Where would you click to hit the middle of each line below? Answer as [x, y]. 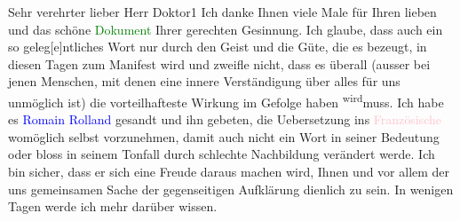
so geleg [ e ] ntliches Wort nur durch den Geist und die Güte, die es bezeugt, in [218, 47]
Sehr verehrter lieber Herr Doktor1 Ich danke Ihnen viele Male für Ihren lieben [222, 12]
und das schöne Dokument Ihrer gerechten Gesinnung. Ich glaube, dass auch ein [226, 29]
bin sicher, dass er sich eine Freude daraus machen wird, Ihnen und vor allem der [229, 171]
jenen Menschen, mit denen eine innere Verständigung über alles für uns [204, 81]
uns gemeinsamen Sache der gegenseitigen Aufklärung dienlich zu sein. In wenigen [231, 189]
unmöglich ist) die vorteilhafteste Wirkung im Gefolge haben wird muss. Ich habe [226, 100]
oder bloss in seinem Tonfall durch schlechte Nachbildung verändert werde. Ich [222, 154]
